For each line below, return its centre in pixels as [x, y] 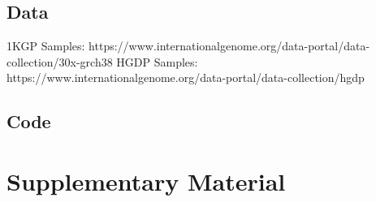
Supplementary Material [146, 181]
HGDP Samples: [157, 61]
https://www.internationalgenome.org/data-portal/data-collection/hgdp [186, 77]
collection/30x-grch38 [60, 61]
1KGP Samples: [46, 46]
